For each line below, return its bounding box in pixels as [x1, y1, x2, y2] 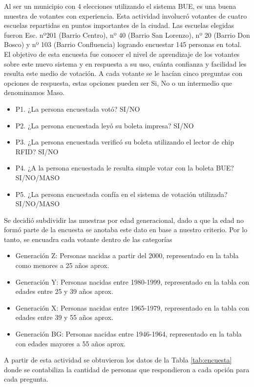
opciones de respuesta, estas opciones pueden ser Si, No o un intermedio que [4, 77, 232, 88]
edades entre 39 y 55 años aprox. [15, 312, 113, 322]
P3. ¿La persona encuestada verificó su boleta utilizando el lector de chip [15, 137, 234, 147]
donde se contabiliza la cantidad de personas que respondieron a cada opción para [4, 364, 250, 374]
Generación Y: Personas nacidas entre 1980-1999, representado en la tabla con [15, 276, 250, 287]
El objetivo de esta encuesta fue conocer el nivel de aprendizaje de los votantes [4, 48, 240, 59]
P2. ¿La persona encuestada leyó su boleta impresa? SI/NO [15, 120, 194, 130]
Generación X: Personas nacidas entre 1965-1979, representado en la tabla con [15, 302, 250, 313]
